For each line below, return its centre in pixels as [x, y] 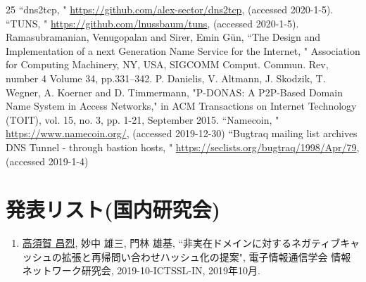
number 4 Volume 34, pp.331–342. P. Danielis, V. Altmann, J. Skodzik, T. [166, 78]
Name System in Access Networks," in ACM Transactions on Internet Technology [181, 106]
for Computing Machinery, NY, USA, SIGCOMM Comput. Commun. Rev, [167, 64]
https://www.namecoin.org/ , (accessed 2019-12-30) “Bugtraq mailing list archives [182, 133]
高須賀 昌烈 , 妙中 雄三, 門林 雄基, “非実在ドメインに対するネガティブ [181, 243]
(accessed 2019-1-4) [47, 161]
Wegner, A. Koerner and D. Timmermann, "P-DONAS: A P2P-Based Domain [174, 92]
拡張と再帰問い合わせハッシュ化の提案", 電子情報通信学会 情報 [206, 256]
